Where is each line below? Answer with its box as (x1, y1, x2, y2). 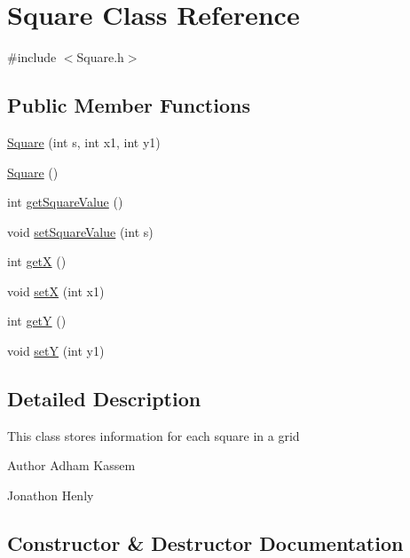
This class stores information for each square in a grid (7, 426, 300, 444)
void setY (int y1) (7, 342, 105, 360)
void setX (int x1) (7, 281, 105, 300)
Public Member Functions (7, 91, 250, 119)
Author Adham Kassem (7, 456, 136, 475)
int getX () (7, 252, 67, 271)
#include (7, 48, 57, 67)
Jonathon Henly (7, 486, 94, 505)
